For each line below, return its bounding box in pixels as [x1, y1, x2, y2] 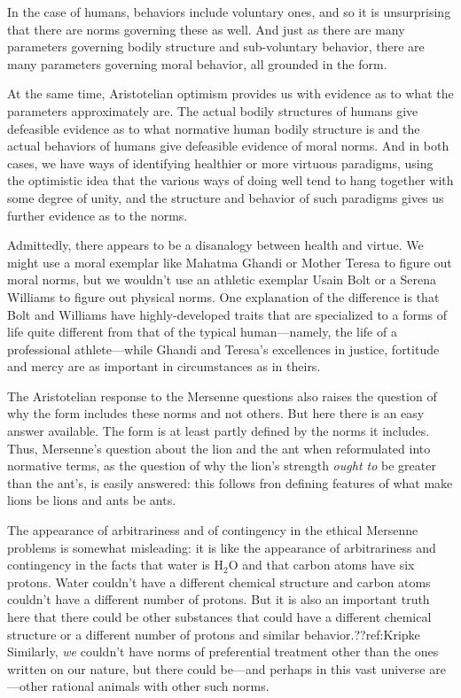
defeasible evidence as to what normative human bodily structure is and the [7, 119, 420, 137]
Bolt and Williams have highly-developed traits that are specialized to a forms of [7, 305, 448, 323]
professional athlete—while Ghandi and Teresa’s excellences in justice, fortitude [7, 339, 440, 358]
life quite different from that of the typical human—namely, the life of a [7, 322, 397, 341]
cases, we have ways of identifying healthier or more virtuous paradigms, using [7, 153, 434, 172]
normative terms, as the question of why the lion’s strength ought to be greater [7, 456, 436, 475]
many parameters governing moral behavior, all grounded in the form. [7, 54, 387, 73]
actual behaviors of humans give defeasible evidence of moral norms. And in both [7, 136, 449, 155]
